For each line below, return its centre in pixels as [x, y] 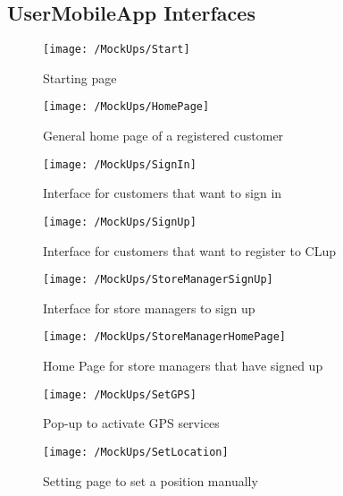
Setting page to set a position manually [151, 480]
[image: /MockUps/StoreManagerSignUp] [158, 280]
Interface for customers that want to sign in [163, 193]
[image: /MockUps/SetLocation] [136, 452]
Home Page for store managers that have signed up [183, 366]
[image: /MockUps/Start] [117, 50]
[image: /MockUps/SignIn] [120, 164]
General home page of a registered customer [163, 136]
